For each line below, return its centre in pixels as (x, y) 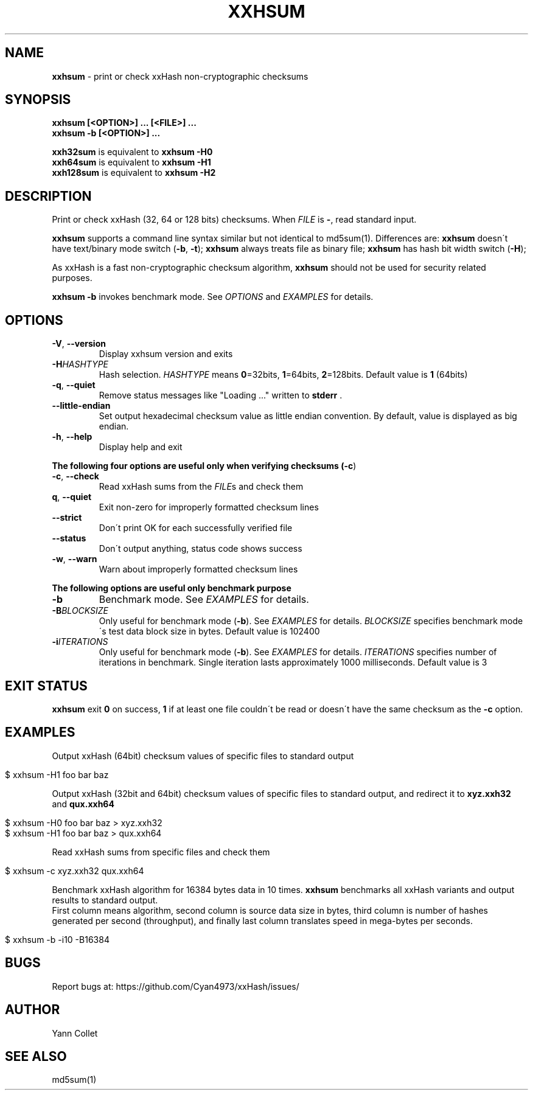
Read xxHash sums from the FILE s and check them (201, 487)
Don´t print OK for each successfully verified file (196, 528)
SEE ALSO (36, 1056)
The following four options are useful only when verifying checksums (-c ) (204, 466)
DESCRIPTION (48, 196)
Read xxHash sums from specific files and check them (161, 852)
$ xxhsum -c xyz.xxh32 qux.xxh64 (75, 871)
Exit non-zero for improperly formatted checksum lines (209, 507)
